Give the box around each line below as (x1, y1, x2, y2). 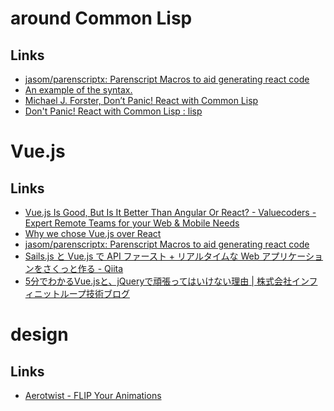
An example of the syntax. (24, 84, 133, 96)
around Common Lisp (10, 7, 193, 30)
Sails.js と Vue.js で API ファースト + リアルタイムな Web (24, 250, 260, 262)
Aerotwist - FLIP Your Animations (24, 390, 162, 401)
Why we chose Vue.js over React (24, 228, 162, 239)
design (10, 323, 69, 346)
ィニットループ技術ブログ (24, 288, 130, 299)
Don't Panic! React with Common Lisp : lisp (24, 105, 203, 117)
